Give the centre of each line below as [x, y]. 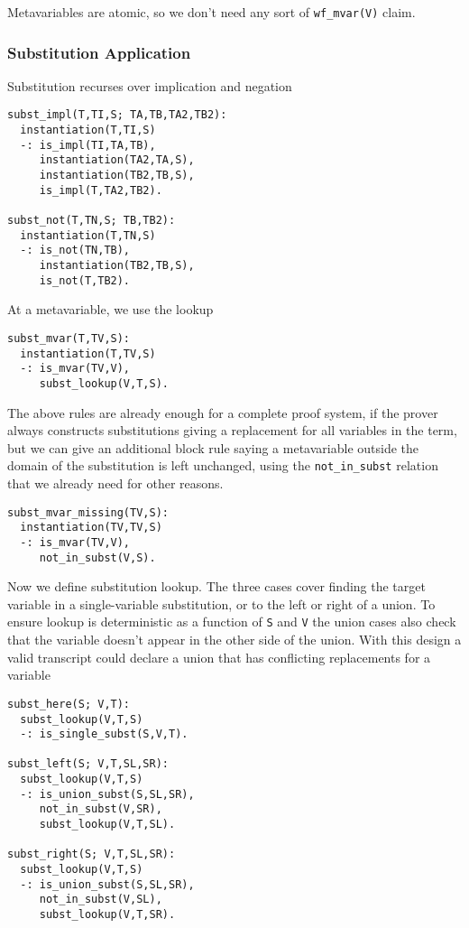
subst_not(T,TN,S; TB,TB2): [92, 221]
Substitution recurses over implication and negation [150, 85]
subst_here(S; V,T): [69, 704]
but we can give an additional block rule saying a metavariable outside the [213, 447]
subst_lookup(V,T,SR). [107, 915]
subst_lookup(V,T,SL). [107, 825]
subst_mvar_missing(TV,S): [88, 512]
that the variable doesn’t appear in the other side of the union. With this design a [234, 640]
